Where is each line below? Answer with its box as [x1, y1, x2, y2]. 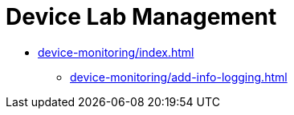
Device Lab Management [6, 3, 277, 30]
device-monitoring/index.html [38, 45, 194, 59]
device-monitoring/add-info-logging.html [70, 69, 288, 84]
